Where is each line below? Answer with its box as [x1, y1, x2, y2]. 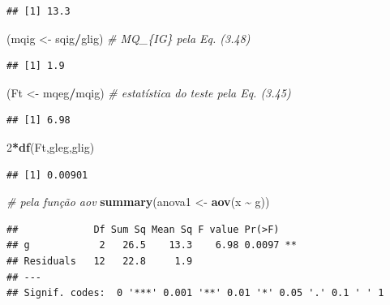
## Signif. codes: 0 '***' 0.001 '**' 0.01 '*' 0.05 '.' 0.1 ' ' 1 [6, 287, 384, 299]
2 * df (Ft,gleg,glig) [6, 138, 95, 155]
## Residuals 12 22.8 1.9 [6, 255, 193, 267]
